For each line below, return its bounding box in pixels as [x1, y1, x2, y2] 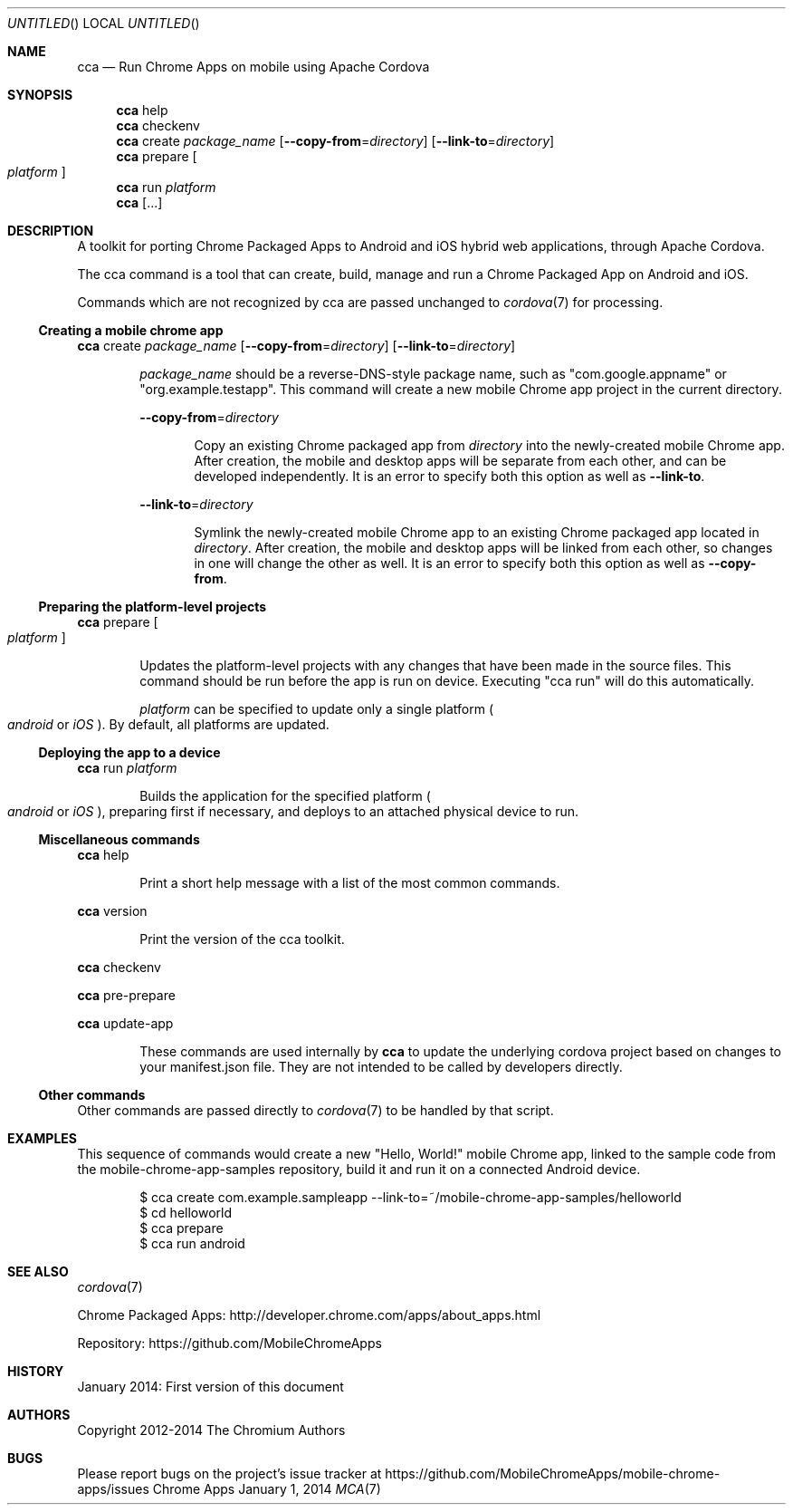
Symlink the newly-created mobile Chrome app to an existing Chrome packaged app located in [194, 525, 760, 540]
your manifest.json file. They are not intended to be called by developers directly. [139, 1059, 623, 1074]
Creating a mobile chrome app [38, 323, 224, 338]
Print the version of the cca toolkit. [139, 931, 345, 947]
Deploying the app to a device [38, 745, 221, 760]
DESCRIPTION [7, 223, 94, 238]
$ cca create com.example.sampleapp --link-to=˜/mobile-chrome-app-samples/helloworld [139, 1189, 682, 1205]
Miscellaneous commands [38, 832, 200, 847]
